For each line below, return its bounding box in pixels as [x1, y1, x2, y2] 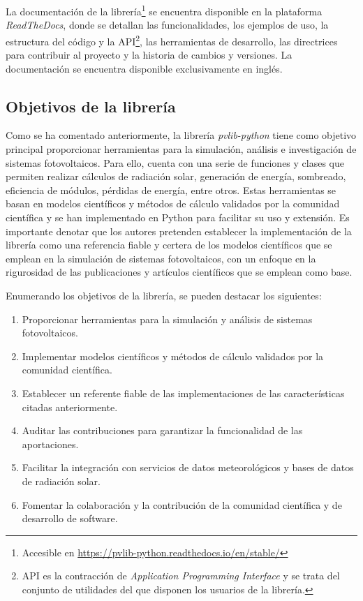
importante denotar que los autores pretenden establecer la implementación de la [6, 223, 352, 238]
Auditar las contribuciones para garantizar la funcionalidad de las [22, 423, 303, 438]
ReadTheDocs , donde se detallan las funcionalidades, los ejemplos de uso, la [6, 17, 329, 32]
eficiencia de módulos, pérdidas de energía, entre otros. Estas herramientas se [6, 182, 336, 197]
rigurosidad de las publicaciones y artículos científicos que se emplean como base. [6, 265, 353, 279]
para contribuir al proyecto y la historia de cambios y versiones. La [6, 47, 292, 62]
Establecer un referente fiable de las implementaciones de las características [22, 385, 345, 400]
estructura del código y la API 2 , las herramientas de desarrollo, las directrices [6, 31, 338, 48]
